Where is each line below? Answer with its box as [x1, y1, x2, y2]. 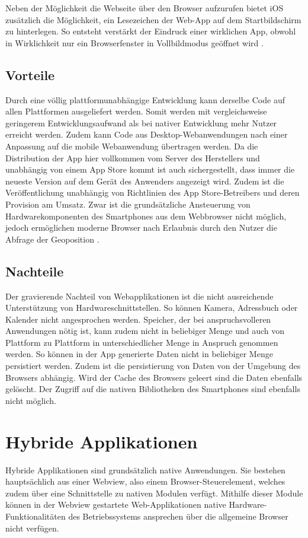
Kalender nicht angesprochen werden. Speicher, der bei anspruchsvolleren [5, 313, 271, 325]
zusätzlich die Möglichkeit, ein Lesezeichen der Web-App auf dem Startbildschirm [5, 13, 301, 26]
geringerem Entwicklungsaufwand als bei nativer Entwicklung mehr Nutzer [5, 116, 277, 129]
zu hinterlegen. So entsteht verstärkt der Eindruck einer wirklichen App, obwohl [5, 25, 296, 37]
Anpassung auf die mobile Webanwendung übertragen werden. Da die [5, 139, 258, 152]
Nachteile [5, 262, 64, 280]
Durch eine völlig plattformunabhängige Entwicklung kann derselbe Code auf [5, 93, 285, 106]
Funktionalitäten [5, 510, 66, 522]
